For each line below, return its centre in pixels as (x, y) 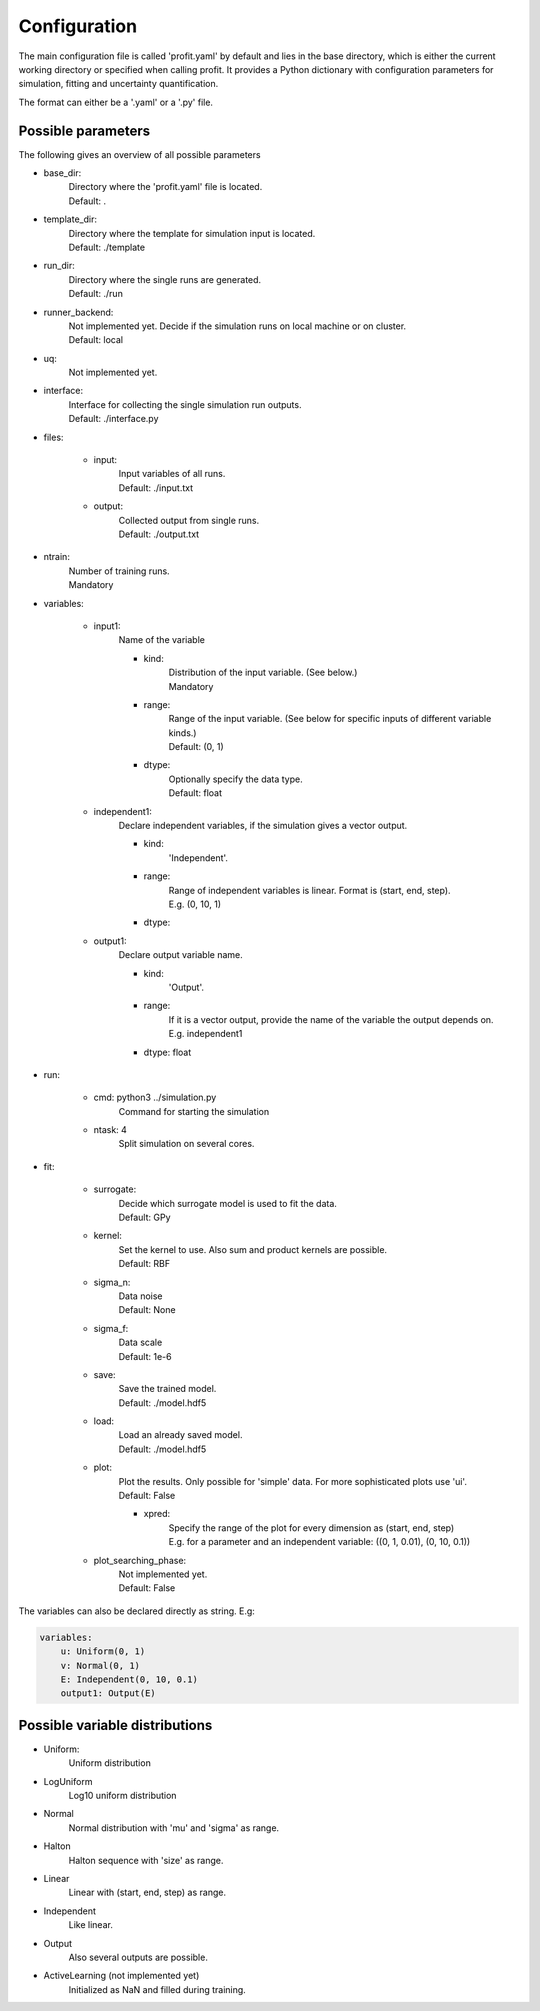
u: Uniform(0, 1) (103, 1651)
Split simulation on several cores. (186, 1144)
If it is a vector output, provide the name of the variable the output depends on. (331, 1019)
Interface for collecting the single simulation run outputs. (185, 404)
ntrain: (56, 557)
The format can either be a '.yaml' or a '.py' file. (116, 102)
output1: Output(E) (108, 1693)
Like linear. (91, 1925)
